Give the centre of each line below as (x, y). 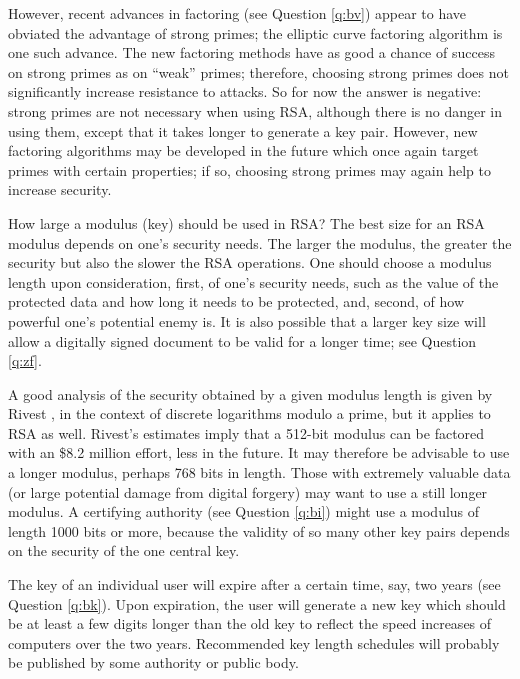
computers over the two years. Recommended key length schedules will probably (254, 642)
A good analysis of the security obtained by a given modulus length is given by (250, 393)
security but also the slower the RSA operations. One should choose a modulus (250, 262)
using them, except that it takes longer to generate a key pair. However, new (243, 130)
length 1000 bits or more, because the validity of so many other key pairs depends (259, 530)
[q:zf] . (25, 360)
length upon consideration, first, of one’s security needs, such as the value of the (253, 281)
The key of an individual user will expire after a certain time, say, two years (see (254, 584)
